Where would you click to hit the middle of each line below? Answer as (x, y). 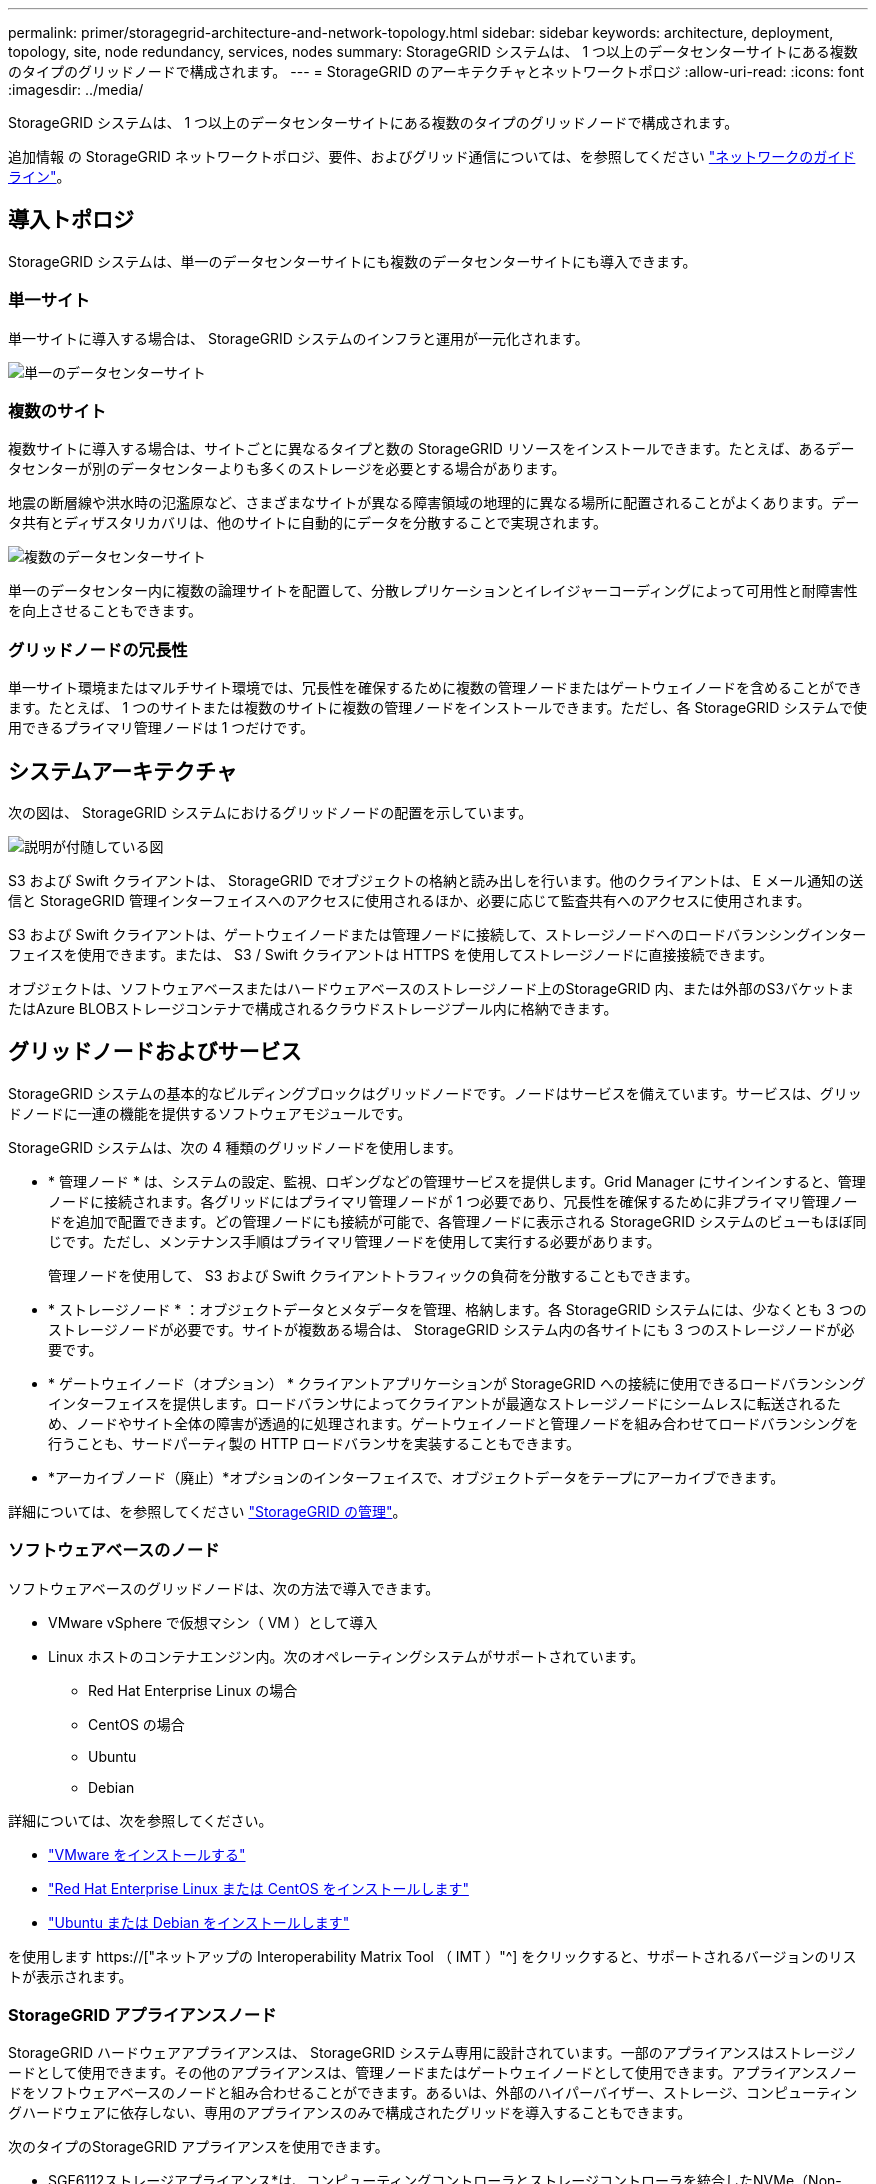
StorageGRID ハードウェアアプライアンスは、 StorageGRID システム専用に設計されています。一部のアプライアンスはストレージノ (433, 2053)
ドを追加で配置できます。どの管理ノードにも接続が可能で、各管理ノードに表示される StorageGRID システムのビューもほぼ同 (457, 1221)
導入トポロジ (71, 220)
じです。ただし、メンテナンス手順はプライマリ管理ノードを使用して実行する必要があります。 (354, 1241)
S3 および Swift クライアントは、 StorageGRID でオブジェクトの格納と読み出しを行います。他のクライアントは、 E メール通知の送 (436, 880)
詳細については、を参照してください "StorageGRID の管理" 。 (207, 1511)
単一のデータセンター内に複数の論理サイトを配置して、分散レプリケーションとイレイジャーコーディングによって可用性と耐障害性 (433, 591)
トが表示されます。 (70, 1976)
